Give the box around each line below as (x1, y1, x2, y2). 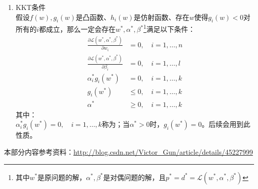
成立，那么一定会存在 (46, 24, 116, 34)
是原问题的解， (37, 172, 86, 182)
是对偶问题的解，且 (103, 172, 166, 182)
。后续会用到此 (201, 119, 251, 129)
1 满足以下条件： (143, 22, 195, 34)
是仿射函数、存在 (133, 11, 190, 22)
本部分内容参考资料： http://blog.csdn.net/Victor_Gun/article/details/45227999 (4, 146, 253, 157)
